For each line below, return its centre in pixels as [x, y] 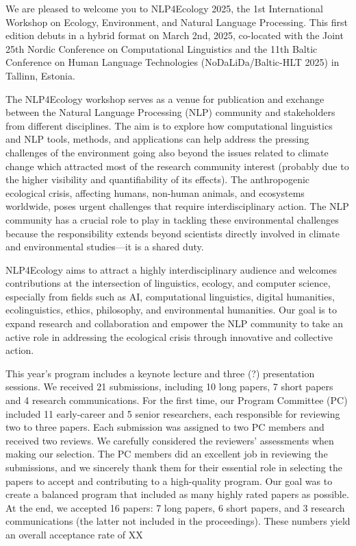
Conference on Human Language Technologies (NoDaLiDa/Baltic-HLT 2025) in [173, 62]
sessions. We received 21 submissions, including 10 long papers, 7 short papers [169, 387]
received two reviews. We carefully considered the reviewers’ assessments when [170, 440]
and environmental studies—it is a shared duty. [105, 247]
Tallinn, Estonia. [40, 75]
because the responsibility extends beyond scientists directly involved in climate [173, 233]
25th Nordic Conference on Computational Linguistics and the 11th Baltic [162, 48]
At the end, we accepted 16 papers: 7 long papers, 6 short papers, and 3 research [175, 507]
